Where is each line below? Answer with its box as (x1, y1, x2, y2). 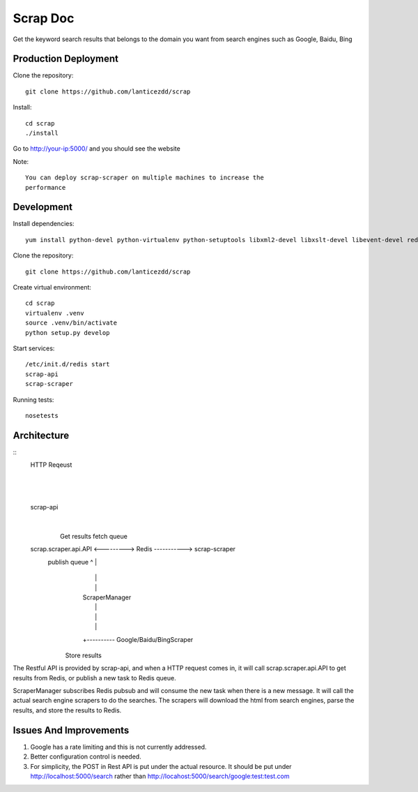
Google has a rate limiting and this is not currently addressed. (30, 742, 207, 751)
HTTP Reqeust (30, 461, 72, 469)
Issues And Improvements (13, 724, 130, 736)
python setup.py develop (25, 329, 110, 336)
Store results (65, 651, 102, 659)
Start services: (13, 344, 55, 352)
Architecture (13, 429, 70, 441)
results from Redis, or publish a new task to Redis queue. (13, 673, 177, 682)
